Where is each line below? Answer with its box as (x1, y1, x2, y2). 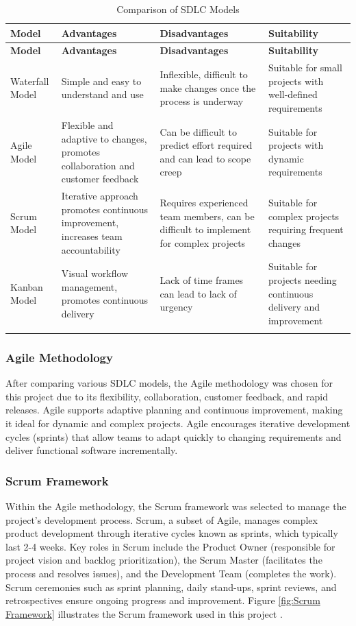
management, (61, 279, 118, 293)
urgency (160, 300, 193, 314)
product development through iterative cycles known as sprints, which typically (5, 526, 338, 540)
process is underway (160, 94, 244, 108)
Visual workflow (61, 266, 129, 280)
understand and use (61, 87, 144, 101)
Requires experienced (160, 195, 249, 209)
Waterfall (10, 73, 49, 88)
